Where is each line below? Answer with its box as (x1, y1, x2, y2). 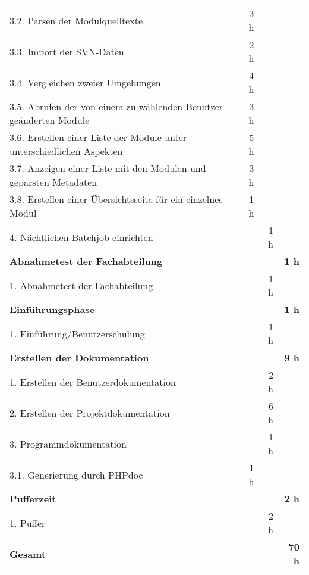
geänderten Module (10, 113, 90, 127)
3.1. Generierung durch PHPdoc (10, 467, 143, 482)
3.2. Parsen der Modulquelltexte (10, 13, 143, 27)
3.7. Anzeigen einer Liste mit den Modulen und (10, 161, 206, 175)
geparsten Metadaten (10, 175, 97, 189)
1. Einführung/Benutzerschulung (10, 326, 145, 340)
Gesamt (10, 546, 46, 561)
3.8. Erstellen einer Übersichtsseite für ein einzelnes (10, 192, 223, 206)
